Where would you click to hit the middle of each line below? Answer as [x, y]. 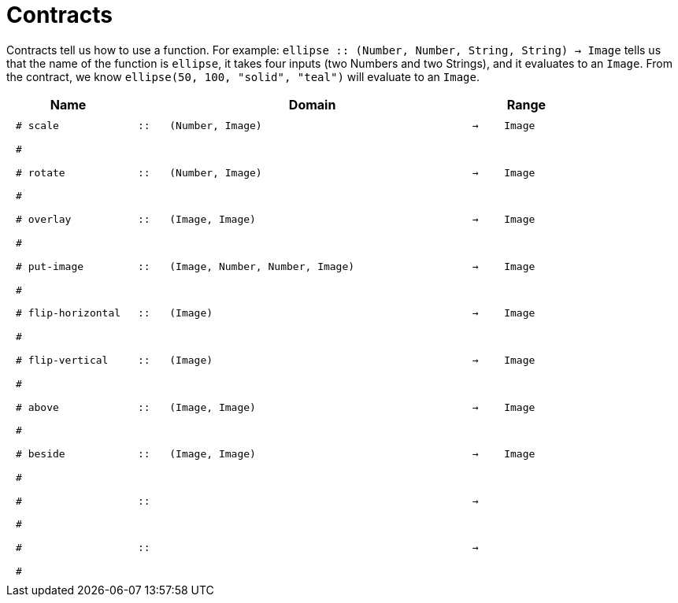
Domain [312, 104]
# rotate [41, 172]
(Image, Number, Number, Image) [262, 266]
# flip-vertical [62, 360]
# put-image [50, 266]
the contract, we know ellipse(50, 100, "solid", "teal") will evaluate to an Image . [243, 76]
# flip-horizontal [69, 313]
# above [37, 407]
